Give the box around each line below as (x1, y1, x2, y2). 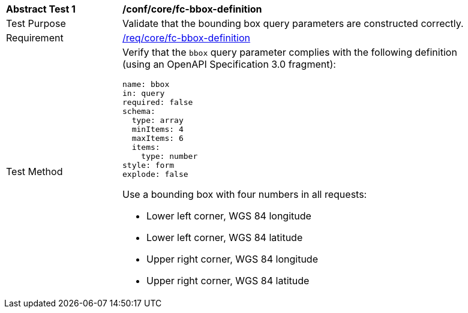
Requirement (6, 32, 64, 44)
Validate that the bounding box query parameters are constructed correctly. (122, 17, 464, 29)
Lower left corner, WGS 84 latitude (146, 231, 303, 243)
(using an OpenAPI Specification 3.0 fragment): (122, 58, 336, 70)
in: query (122, 89, 165, 98)
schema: (122, 107, 155, 116)
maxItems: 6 (131, 134, 184, 143)
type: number (141, 152, 198, 161)
